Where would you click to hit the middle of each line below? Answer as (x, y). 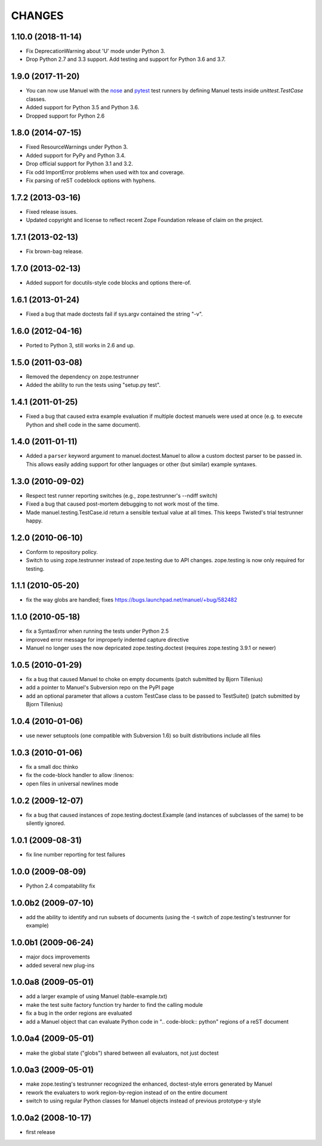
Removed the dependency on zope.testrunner (83, 377)
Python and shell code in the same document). (83, 424)
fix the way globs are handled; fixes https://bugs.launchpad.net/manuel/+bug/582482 (132, 600)
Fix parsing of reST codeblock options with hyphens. (91, 180)
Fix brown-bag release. (55, 251)
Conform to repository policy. (62, 552)
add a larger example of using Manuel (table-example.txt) (97, 996)
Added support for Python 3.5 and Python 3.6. (83, 107)
